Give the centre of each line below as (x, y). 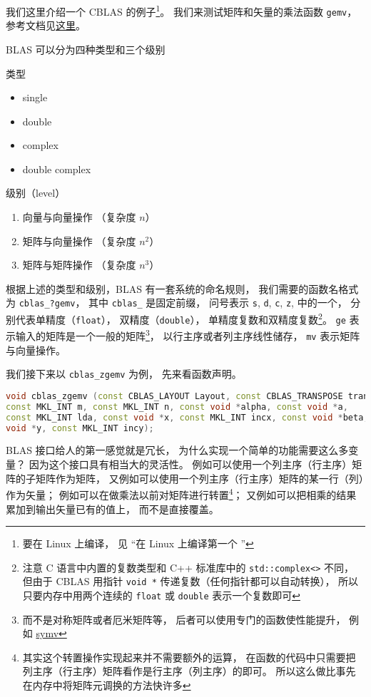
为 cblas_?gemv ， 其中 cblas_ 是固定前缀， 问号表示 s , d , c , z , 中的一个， (177, 303)
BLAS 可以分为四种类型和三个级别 (86, 49)
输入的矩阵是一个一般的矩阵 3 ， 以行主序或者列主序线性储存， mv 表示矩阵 (188, 335)
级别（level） (36, 193)
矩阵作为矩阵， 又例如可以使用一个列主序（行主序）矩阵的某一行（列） (199, 478)
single (35, 97)
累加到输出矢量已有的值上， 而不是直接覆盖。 (112, 508)
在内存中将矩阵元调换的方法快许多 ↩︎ (107, 685)
